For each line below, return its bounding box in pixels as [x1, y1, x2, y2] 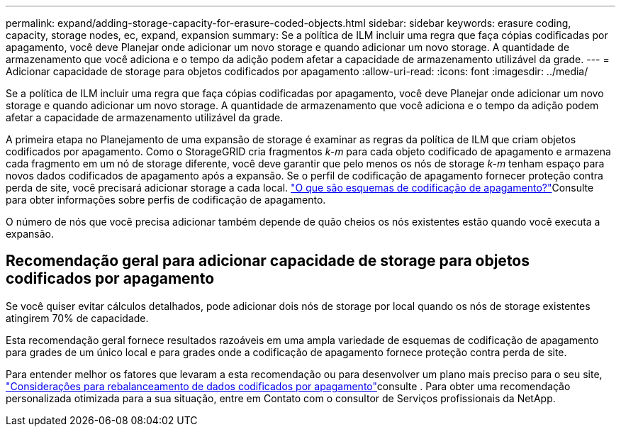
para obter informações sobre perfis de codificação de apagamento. [6, 194, 326, 206]
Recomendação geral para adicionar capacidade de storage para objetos [6, 252, 530, 270]
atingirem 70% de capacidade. [6, 311, 149, 324]
